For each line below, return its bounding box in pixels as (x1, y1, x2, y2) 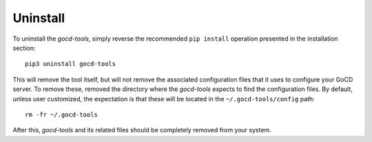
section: (12, 43, 36, 52)
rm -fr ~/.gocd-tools (25, 110, 98, 119)
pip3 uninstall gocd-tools (25, 60, 116, 68)
